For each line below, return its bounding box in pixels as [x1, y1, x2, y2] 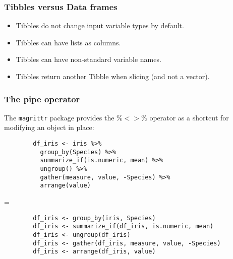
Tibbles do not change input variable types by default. [16, 20, 184, 31]
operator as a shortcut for [149, 112, 229, 122]
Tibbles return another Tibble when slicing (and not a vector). [16, 71, 210, 81]
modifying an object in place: [4, 122, 94, 133]
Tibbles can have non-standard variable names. [16, 54, 161, 64]
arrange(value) [40, 182, 91, 189]
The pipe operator [4, 92, 80, 105]
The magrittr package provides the [4, 112, 114, 122]
